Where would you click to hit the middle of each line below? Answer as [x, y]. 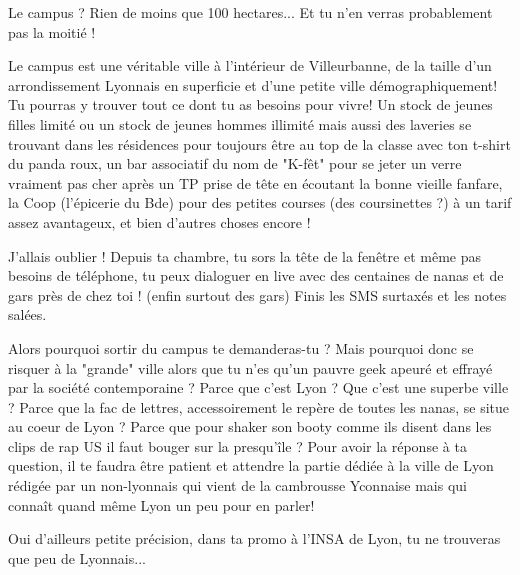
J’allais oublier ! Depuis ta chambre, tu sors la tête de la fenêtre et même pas [244, 255]
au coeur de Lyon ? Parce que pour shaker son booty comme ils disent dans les [250, 426]
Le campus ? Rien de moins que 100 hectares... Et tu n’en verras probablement [250, 12]
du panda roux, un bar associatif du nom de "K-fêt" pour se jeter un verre [235, 163]
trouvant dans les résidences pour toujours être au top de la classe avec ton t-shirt [259, 143]
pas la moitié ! [52, 31]
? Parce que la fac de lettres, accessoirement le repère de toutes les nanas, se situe [258, 406]
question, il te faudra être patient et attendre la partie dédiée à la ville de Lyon [251, 465]
